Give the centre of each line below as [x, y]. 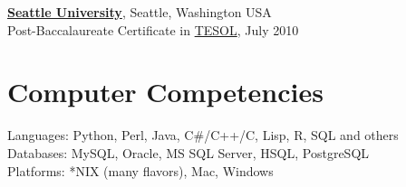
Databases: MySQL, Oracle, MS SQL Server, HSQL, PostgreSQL [188, 152]
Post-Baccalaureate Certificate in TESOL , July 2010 [153, 29]
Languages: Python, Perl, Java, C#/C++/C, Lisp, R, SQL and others [203, 135]
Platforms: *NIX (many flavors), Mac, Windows [140, 170]
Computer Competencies [165, 92]
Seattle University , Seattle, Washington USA [140, 12]
